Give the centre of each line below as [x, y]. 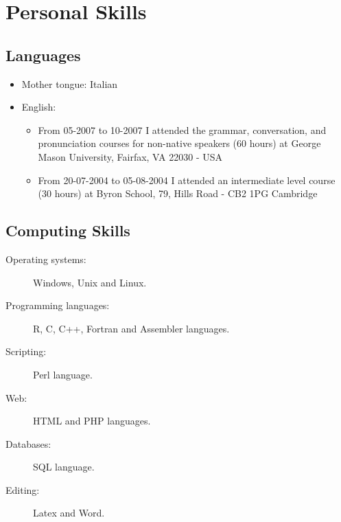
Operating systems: [46, 259]
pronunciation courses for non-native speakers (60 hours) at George [179, 143]
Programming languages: [58, 305]
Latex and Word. [69, 513]
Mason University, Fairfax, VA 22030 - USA [130, 156]
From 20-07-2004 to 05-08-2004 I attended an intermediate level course [187, 180]
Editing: [23, 489]
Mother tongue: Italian [70, 83]
